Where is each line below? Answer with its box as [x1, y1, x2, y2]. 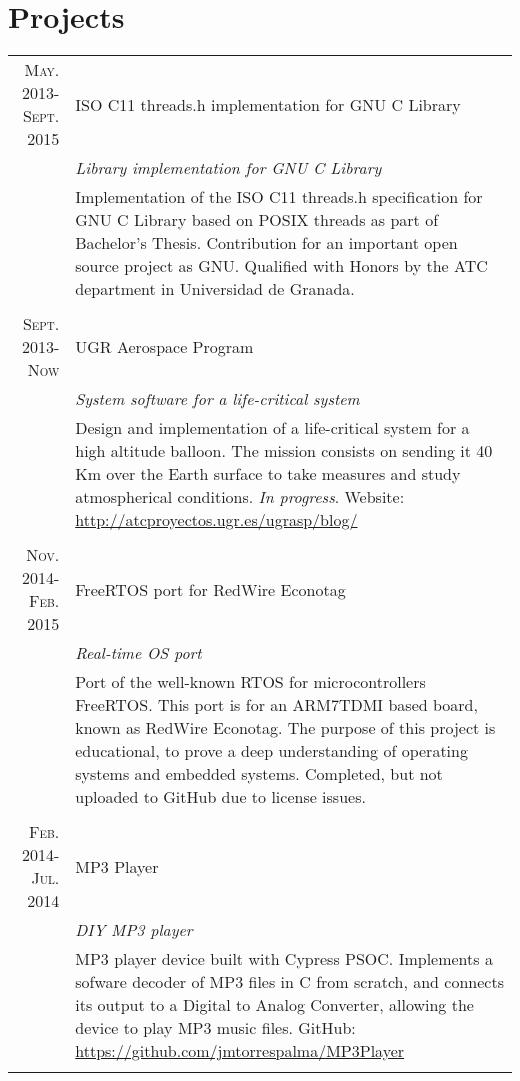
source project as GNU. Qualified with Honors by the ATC [75, 254, 488, 278]
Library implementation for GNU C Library [75, 156, 382, 180]
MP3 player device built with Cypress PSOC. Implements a [75, 947, 493, 971]
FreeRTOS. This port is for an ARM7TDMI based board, [75, 693, 478, 717]
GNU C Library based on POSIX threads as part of [75, 208, 439, 232]
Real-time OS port [75, 641, 202, 665]
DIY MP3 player [75, 918, 193, 942]
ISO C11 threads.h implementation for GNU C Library [75, 92, 461, 116]
